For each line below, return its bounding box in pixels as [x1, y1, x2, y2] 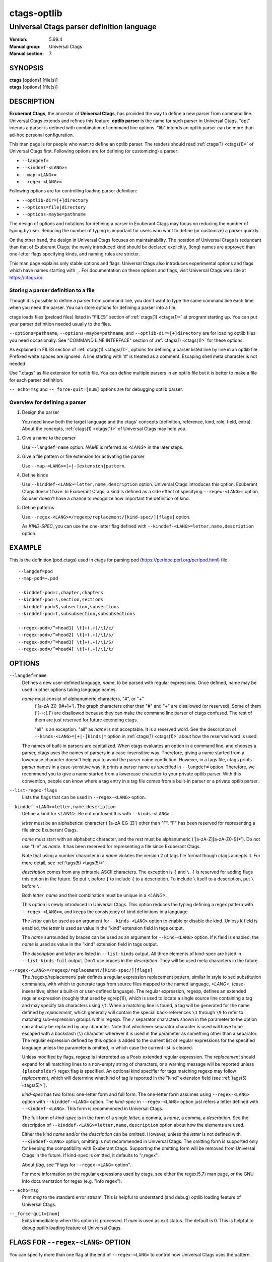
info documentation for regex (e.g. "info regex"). [22, 1178, 122, 1184]
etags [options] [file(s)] [9, 84, 58, 90]
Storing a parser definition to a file [9, 287, 95, 294]
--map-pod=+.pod [18, 575, 58, 582]
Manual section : [9, 50, 44, 57]
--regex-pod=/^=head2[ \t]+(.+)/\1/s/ [18, 632, 114, 638]
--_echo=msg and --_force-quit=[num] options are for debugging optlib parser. [9, 386, 183, 392]
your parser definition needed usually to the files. [9, 321, 112, 327]
